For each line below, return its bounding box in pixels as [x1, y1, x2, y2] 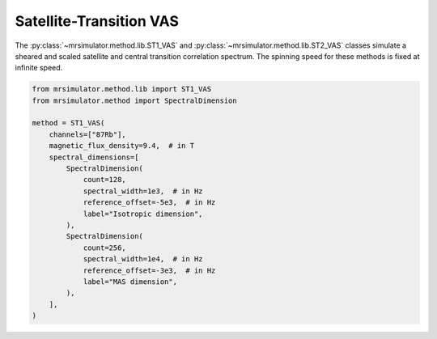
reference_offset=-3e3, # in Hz [83, 265, 216, 275]
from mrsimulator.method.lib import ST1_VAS [32, 85, 212, 94]
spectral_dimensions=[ [49, 152, 139, 162]
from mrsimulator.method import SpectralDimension [32, 95, 238, 105]
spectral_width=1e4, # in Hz [83, 255, 203, 264]
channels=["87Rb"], [49, 129, 127, 139]
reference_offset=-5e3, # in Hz [83, 198, 216, 207]
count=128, [83, 175, 127, 184]
